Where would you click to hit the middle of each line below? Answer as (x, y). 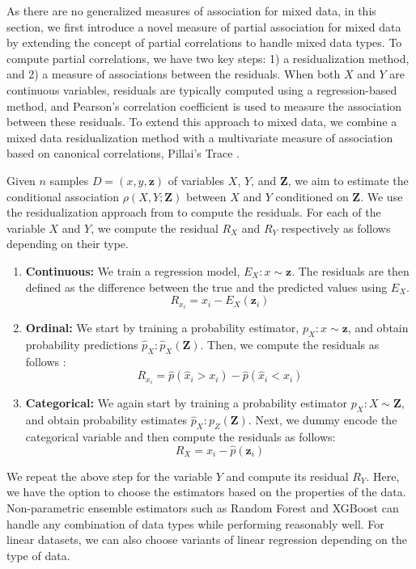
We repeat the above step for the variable (110, 476)
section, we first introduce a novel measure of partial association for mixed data (204, 26)
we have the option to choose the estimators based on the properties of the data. (206, 492)
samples (69, 180)
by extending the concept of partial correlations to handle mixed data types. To (204, 42)
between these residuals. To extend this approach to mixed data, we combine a (202, 122)
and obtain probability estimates (106, 420)
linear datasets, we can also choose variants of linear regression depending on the (207, 539)
